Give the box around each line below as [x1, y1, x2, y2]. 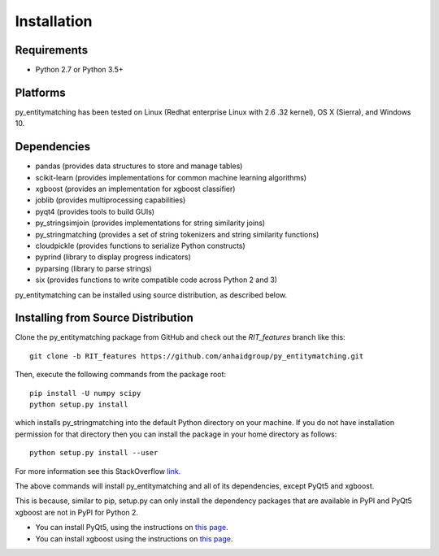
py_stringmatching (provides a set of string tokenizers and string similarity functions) [35, 229, 319, 239]
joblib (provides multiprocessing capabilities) [35, 195, 186, 205]
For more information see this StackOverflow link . [15, 466, 181, 476]
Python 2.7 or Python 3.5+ [35, 65, 124, 75]
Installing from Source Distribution [15, 311, 194, 325]
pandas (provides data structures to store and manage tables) [35, 161, 243, 171]
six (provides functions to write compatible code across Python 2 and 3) [35, 275, 278, 285]
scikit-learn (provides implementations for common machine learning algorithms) [35, 172, 307, 182]
